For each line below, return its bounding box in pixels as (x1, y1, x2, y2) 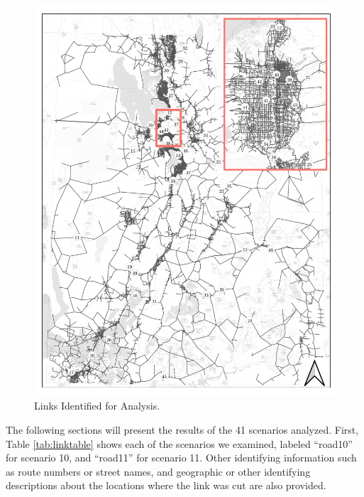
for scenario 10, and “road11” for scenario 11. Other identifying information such (6, 450, 357, 465)
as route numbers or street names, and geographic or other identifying (6, 464, 311, 479)
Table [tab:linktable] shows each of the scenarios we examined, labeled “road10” (6, 436, 353, 451)
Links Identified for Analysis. (34, 398, 160, 413)
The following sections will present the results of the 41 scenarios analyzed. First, (6, 422, 359, 437)
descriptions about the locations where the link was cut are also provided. (6, 478, 326, 493)
